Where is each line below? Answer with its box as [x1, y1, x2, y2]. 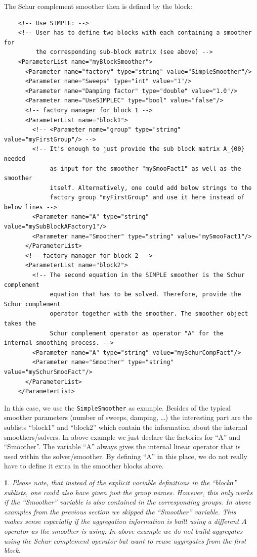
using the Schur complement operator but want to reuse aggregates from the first [4, 535, 246, 546]
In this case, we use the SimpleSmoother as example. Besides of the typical [4, 402, 231, 413]
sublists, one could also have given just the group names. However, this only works [4, 487, 253, 497]
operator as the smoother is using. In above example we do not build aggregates [4, 526, 243, 536]
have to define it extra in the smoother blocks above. [4, 461, 164, 471]
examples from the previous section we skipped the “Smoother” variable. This [4, 506, 236, 516]
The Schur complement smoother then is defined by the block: [4, 1, 192, 11]
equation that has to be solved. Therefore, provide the [50, 291, 241, 298]
